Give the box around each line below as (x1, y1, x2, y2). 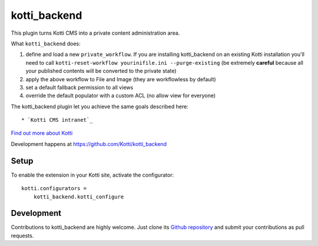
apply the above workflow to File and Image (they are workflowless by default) (25, 75, 216, 82)
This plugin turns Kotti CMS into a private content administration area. (11, 29, 180, 36)
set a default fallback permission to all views (25, 84, 134, 91)
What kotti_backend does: (11, 40, 81, 47)
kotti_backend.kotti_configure (33, 193, 124, 200)
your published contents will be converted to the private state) (25, 68, 177, 75)
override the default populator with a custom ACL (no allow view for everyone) (25, 92, 216, 99)
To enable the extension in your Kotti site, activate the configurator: (11, 171, 174, 178)
